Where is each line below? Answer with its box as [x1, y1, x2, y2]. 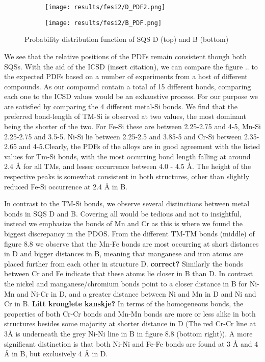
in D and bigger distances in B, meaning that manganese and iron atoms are [4, 248, 244, 259]
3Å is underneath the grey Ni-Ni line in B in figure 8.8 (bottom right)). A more [4, 328, 253, 339]
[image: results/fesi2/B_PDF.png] [45, 19, 162, 27]
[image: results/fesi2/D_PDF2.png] [45, 4, 166, 11]
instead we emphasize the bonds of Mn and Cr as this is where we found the [4, 218, 243, 229]
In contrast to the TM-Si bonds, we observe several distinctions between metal [4, 198, 250, 209]
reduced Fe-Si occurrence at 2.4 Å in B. [4, 181, 127, 191]
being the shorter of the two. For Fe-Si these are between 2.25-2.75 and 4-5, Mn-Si [4, 121, 261, 132]
